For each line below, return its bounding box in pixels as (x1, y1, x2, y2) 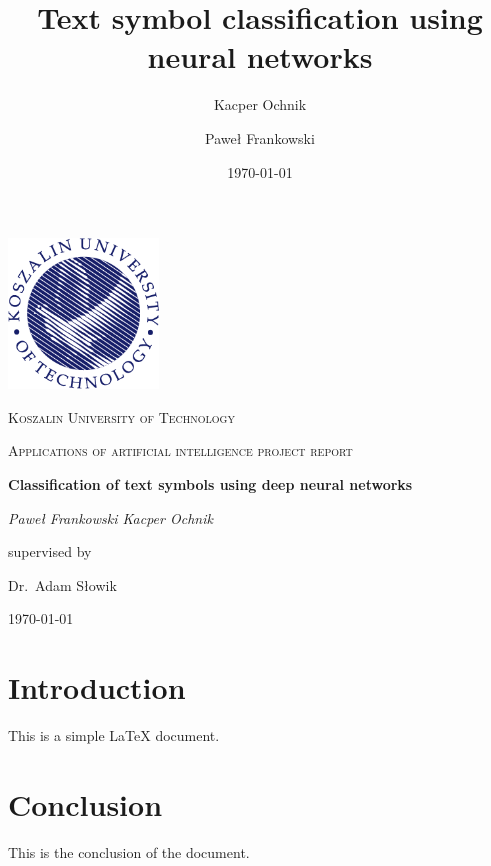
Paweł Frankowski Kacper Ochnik (8, 507, 213, 528)
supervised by (8, 541, 92, 562)
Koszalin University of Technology (8, 406, 235, 427)
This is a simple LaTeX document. (8, 725, 220, 746)
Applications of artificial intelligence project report (8, 440, 353, 461)
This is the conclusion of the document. (8, 841, 250, 862)
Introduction (8, 667, 186, 708)
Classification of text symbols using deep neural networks (8, 474, 413, 495)
